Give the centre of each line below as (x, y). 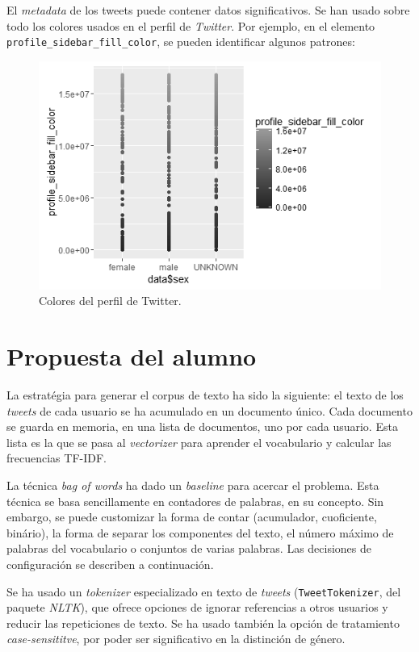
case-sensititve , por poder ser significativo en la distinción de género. (176, 639)
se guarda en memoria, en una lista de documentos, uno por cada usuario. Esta (202, 426)
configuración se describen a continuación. (110, 564)
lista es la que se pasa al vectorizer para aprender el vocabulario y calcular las (199, 442)
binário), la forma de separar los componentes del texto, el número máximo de (200, 532)
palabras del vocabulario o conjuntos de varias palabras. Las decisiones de (189, 548)
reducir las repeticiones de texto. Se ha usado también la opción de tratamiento (203, 623)
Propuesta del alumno (132, 356)
